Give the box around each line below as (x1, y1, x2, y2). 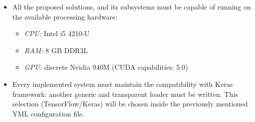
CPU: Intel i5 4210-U (24, 28, 90, 39)
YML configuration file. (12, 108, 85, 118)
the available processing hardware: (12, 11, 118, 22)
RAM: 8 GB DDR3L (24, 45, 88, 55)
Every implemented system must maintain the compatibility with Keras (12, 78, 233, 89)
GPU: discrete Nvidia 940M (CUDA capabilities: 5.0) (24, 62, 188, 72)
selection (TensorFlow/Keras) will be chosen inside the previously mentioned (12, 98, 248, 109)
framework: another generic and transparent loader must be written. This (12, 88, 238, 99)
